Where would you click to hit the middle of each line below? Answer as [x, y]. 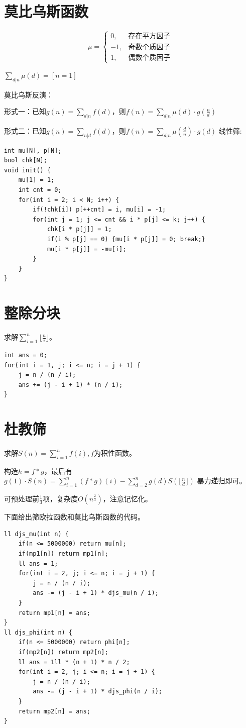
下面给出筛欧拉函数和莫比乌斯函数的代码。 [74, 517]
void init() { [28, 170]
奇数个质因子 [149, 47]
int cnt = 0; [40, 190]
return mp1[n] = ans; [54, 613]
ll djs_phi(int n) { [38, 632]
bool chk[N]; [26, 161]
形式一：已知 [25, 111]
